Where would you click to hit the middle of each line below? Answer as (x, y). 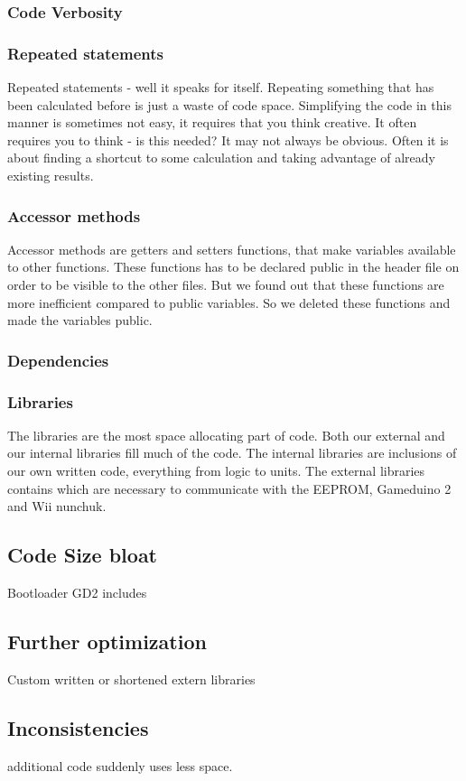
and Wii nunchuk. (57, 506)
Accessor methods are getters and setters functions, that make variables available (232, 249)
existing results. (51, 176)
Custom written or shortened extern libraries (131, 679)
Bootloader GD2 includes (77, 593)
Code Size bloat (83, 555)
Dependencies (58, 360)
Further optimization (107, 642)
